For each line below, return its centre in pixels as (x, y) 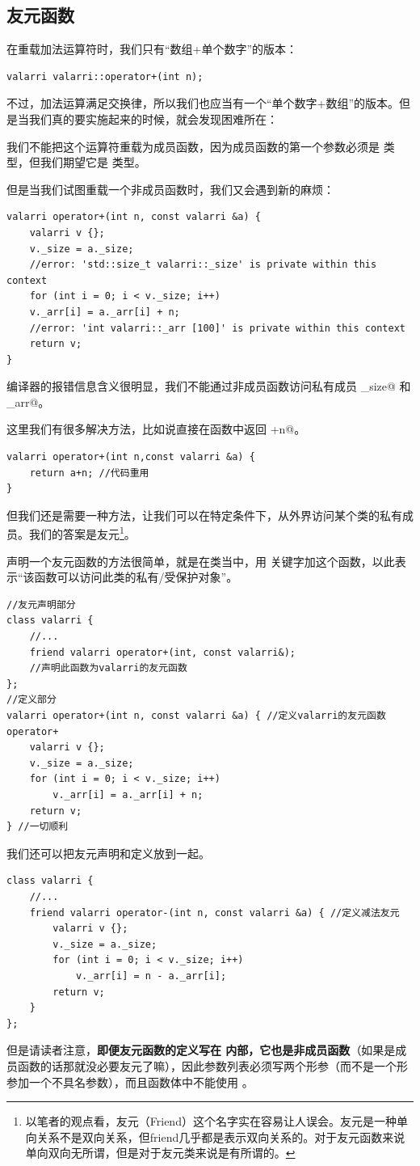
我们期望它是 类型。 (93, 162)
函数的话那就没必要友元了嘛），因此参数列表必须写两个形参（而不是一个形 (212, 1065)
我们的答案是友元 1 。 (82, 533)
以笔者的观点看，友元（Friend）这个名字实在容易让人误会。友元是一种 (211, 1121)
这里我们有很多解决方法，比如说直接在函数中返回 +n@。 (156, 429)
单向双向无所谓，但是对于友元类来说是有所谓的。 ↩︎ (160, 1153)
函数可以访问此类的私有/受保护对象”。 (136, 577)
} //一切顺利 (38, 827)
